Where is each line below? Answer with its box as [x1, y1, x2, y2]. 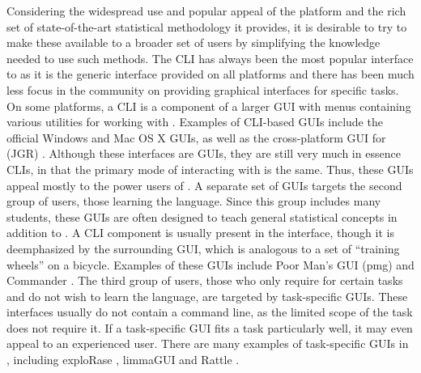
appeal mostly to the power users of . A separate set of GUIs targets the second [6, 176, 402, 193]
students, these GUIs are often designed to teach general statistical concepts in [6, 208, 398, 225]
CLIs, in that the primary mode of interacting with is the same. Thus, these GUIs [6, 160, 414, 177]
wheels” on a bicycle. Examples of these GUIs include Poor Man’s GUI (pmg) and [6, 256, 415, 273]
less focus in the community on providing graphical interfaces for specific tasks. [6, 81, 399, 98]
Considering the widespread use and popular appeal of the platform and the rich [6, 2, 406, 19]
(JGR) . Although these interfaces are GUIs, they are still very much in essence [6, 145, 401, 162]
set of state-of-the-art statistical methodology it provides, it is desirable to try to [6, 18, 407, 35]
